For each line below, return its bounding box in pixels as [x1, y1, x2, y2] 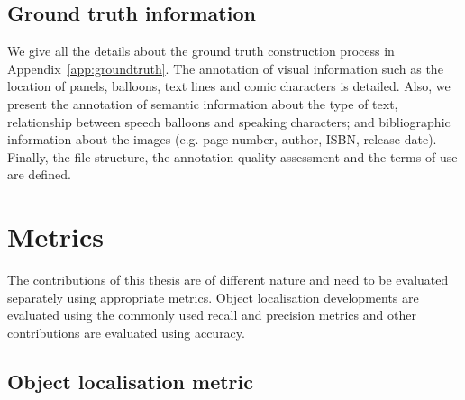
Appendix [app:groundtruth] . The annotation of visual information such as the [7, 59, 443, 77]
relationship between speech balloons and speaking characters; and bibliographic [7, 112, 451, 131]
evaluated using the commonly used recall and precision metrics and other [7, 305, 416, 324]
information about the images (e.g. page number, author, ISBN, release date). [7, 130, 437, 149]
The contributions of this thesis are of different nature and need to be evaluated [7, 270, 449, 289]
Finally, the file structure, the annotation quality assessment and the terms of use [7, 147, 458, 166]
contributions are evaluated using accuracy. [7, 323, 245, 341]
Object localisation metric [7, 367, 253, 395]
